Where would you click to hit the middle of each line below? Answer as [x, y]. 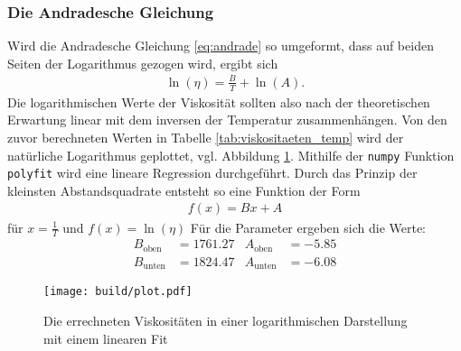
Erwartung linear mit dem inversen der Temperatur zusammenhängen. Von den [227, 120]
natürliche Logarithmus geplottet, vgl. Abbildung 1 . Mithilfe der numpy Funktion [231, 155]
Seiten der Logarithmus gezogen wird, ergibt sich [143, 63]
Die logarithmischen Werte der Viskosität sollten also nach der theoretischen [219, 102]
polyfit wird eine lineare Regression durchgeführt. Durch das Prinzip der [212, 173]
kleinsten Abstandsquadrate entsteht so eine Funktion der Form [184, 190]
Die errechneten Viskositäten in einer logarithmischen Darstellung [226, 320]
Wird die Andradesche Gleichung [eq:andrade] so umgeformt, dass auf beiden [221, 46]
